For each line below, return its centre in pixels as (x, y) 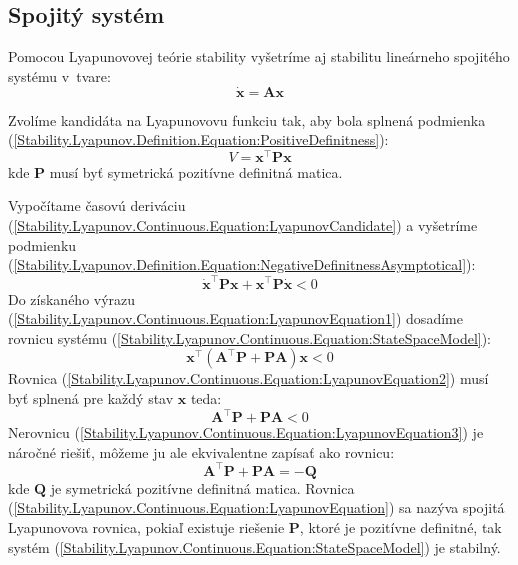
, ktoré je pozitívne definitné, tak (400, 526)
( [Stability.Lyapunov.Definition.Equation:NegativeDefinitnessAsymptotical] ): (242, 264)
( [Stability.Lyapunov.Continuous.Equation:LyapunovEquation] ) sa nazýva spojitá (256, 507)
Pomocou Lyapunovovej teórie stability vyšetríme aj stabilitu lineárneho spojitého (259, 56)
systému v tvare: (59, 75)
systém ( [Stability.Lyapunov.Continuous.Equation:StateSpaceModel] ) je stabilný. (254, 546)
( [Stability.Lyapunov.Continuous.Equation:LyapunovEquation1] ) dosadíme (235, 318)
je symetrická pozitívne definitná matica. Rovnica (202, 487)
